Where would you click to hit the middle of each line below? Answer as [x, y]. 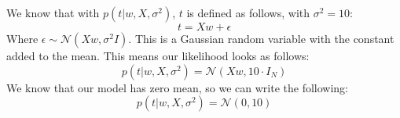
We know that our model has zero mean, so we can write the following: [178, 87]
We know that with [53, 13]
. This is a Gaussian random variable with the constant [261, 38]
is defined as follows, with [248, 13]
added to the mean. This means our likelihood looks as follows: [158, 55]
